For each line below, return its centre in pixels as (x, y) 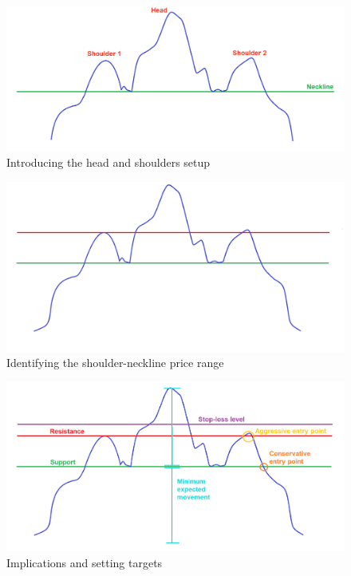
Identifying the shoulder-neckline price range (115, 363)
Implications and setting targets (85, 562)
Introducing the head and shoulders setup (108, 162)
